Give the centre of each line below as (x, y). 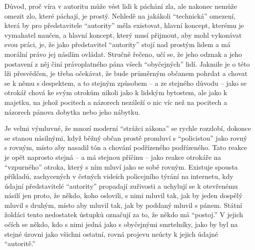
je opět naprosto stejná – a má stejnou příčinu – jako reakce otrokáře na (113, 157)
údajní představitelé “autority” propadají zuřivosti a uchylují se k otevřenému (121, 186)
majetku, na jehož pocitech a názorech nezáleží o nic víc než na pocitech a (116, 102)
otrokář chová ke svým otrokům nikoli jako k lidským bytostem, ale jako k (116, 92)
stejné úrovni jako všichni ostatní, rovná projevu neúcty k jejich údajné (111, 234)
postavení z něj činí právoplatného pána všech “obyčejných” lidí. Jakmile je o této (127, 63)
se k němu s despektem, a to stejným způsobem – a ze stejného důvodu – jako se (126, 83)
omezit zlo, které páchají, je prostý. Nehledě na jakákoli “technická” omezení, (120, 15)
